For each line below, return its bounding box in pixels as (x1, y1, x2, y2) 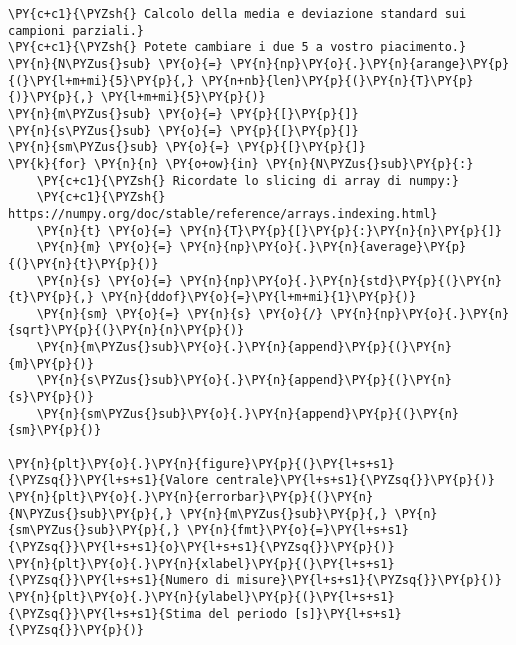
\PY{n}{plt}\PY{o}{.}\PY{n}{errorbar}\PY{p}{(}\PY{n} (8, 490, 374, 505)
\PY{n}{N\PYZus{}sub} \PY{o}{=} (8, 56, 223, 71)
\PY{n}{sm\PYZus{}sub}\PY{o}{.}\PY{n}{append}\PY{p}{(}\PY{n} (36, 406, 460, 421)
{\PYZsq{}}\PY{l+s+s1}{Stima (8, 606, 202, 621)
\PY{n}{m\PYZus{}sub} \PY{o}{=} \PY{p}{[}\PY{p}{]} (8, 106, 359, 121)
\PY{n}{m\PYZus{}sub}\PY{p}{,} (179, 506, 388, 521)
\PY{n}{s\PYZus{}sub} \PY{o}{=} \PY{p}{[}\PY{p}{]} (8, 123, 359, 138)
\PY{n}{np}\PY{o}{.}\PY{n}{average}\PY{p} (179, 240, 467, 255)
